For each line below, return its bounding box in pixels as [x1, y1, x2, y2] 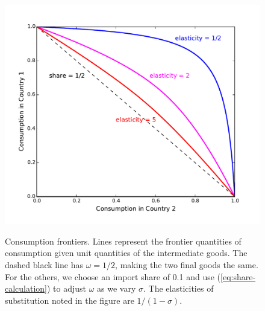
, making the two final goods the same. [115, 258, 258, 271]
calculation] [5, 282, 48, 295]
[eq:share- [220, 270, 256, 283]
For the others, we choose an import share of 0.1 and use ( [5, 270, 221, 283]
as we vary [97, 282, 136, 295]
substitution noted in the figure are [5, 293, 134, 306]
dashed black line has [5, 258, 84, 271]
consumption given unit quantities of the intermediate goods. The [5, 246, 248, 259]
